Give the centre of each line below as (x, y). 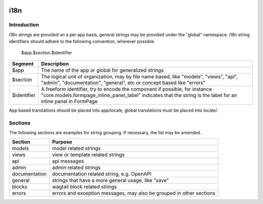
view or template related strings (88, 155)
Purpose (62, 142)
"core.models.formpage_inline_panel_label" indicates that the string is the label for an (139, 95)
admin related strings (76, 167)
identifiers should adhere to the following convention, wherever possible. (82, 41)
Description (55, 63)
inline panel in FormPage (69, 101)
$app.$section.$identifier (47, 52)
